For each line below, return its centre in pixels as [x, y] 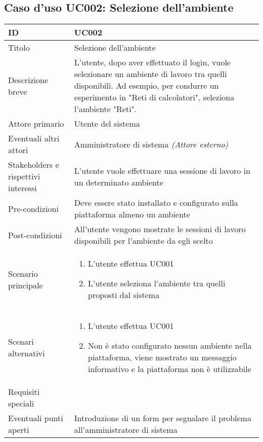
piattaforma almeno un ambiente [132, 214]
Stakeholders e [34, 165]
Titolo [19, 48]
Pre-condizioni [33, 208]
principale [26, 285]
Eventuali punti [36, 418]
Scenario [23, 273]
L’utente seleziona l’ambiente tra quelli [157, 283]
